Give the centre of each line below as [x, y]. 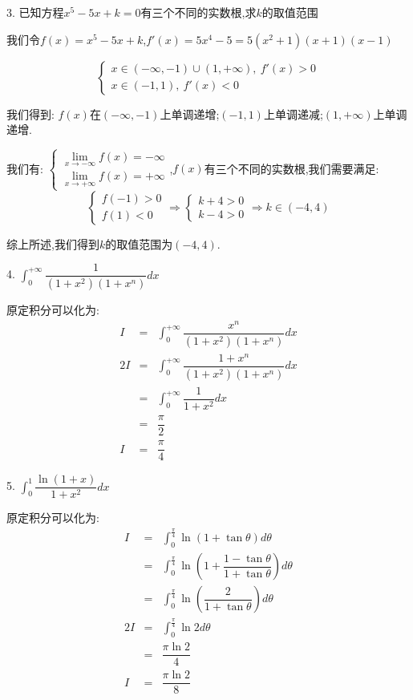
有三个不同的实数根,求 [198, 12]
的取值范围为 [139, 243]
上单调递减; [293, 113]
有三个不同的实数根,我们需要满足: [292, 168]
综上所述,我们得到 [53, 243]
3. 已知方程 [35, 12]
